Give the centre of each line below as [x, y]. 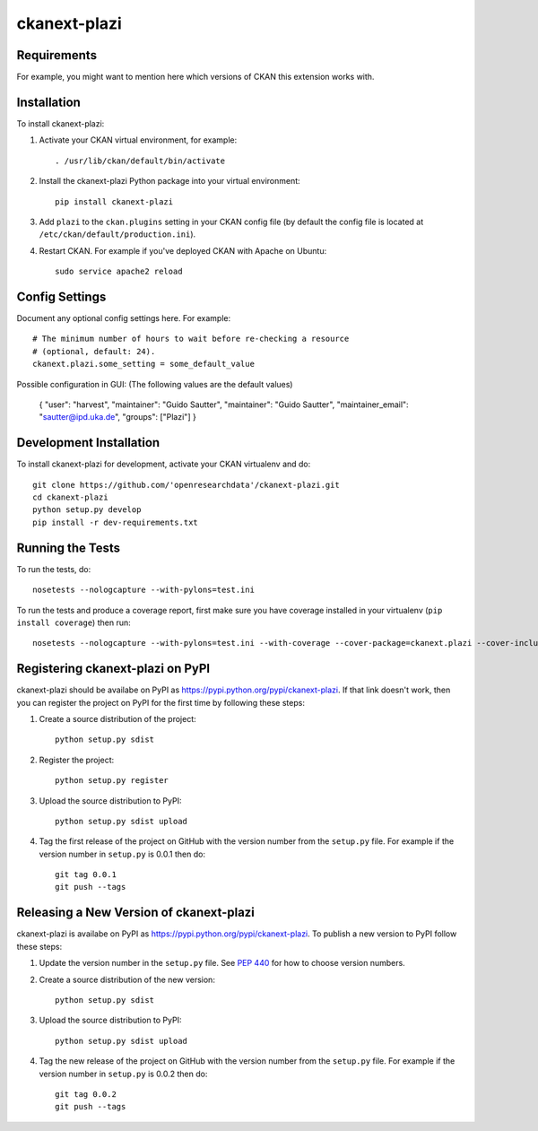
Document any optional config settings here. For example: [124, 318]
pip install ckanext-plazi [114, 201]
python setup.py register [112, 781]
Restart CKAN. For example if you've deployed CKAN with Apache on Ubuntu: [183, 250]
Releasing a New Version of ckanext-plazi [136, 913]
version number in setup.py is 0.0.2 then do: [123, 1074]
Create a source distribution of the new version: [127, 979]
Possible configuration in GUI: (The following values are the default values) [155, 384]
